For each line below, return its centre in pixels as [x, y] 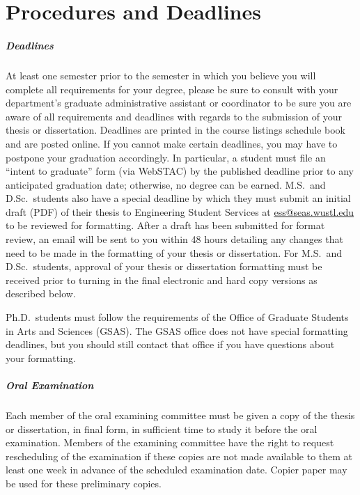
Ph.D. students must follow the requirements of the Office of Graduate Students [177, 317]
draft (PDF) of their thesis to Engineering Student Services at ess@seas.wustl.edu [180, 211]
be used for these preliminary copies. [84, 483]
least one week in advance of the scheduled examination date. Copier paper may [177, 470]
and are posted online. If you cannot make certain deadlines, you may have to [172, 143]
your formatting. [41, 357]
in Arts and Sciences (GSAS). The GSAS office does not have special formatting [177, 330]
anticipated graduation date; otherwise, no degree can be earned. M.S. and [166, 184]
